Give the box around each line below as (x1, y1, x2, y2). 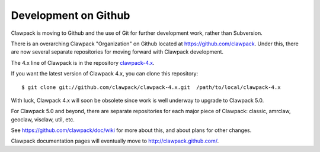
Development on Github (11, 9, 130, 22)
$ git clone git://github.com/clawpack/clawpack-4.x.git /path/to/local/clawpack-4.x (21, 84, 281, 91)
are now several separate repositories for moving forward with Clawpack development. (11, 48, 224, 55)
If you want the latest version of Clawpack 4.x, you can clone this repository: (11, 70, 199, 77)
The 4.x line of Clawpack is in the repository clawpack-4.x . (11, 59, 155, 66)
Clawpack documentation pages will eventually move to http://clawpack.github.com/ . (11, 137, 219, 144)
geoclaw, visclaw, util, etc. (11, 115, 75, 123)
